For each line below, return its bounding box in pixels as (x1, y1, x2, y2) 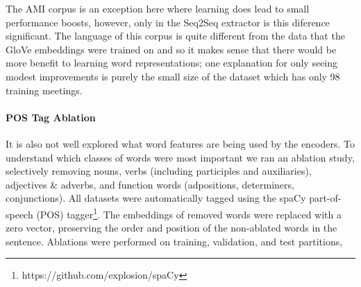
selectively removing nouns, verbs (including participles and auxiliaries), (6, 164, 312, 178)
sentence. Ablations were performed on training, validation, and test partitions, (6, 234, 343, 248)
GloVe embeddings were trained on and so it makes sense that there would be (6, 42, 337, 56)
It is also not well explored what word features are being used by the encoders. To (6, 136, 355, 150)
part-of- (309, 191, 342, 205)
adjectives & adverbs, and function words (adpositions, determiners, (6, 177, 294, 191)
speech (6, 207, 33, 221)
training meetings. (6, 82, 83, 97)
